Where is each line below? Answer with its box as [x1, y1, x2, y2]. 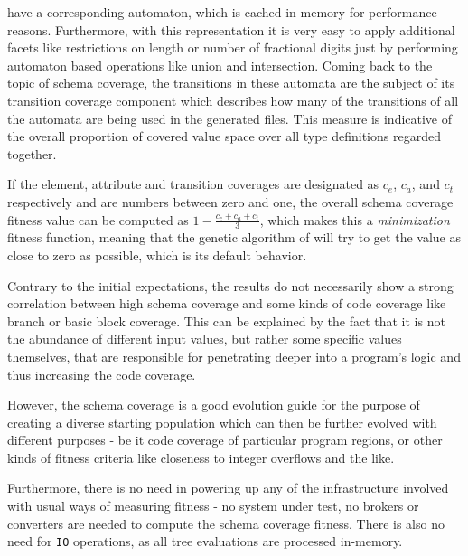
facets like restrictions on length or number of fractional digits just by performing [7, 38, 458, 57]
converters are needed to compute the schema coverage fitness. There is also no [7, 514, 445, 532]
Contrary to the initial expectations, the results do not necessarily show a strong [7, 276, 454, 295]
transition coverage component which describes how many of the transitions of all [7, 90, 459, 109]
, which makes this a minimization [259, 210, 450, 229]
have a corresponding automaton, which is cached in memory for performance [7, 3, 437, 21]
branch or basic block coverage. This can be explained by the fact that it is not [7, 311, 445, 330]
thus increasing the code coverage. [7, 364, 196, 383]
